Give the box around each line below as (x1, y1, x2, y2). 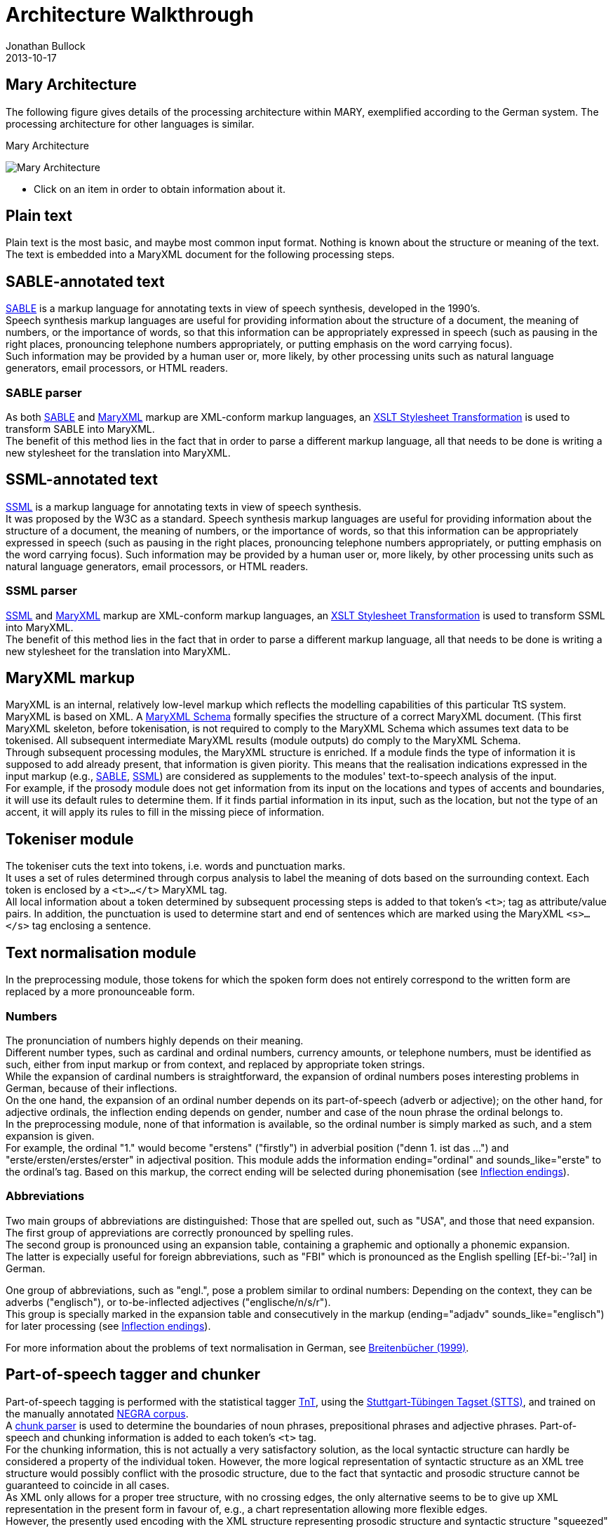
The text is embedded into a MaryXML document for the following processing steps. (6, 248, 395, 261)
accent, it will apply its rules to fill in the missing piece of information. (6, 806, 325, 819)
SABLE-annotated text (6, 272, 165, 290)
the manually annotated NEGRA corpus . (6, 1407, 189, 1420)
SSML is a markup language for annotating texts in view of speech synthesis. (6, 500, 362, 513)
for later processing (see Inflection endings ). (6, 1319, 211, 1332)
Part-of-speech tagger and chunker (6, 1366, 261, 1384)
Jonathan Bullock (6, 39, 86, 52)
